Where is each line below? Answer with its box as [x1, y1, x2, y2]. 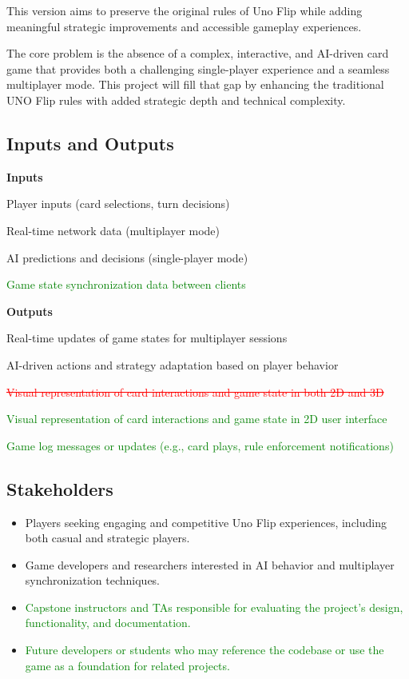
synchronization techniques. [25, 572, 161, 589]
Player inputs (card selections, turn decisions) [6, 195, 230, 212]
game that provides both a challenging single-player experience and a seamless [6, 60, 390, 77]
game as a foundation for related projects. [25, 657, 230, 673]
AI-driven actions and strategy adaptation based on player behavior [6, 356, 339, 373]
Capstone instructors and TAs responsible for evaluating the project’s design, [25, 598, 403, 615]
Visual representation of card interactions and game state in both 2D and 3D [6, 383, 384, 400]
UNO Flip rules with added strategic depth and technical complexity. [6, 91, 346, 108]
